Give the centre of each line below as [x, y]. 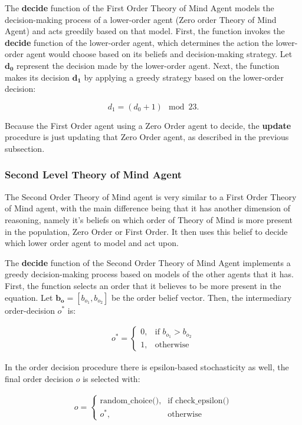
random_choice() [129, 401]
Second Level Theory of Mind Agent [93, 175]
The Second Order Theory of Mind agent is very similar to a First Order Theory [151, 196]
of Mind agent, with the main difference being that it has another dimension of [148, 208]
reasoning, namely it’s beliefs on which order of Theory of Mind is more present [149, 219]
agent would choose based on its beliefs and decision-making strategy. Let [159, 54]
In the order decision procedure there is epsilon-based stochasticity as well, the [147, 367]
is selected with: [111, 378]
